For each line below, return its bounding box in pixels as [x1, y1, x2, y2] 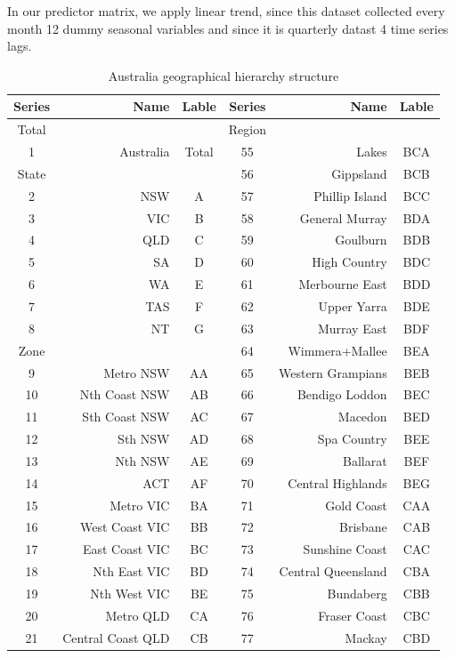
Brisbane [339, 518, 387, 536]
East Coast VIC [82, 540, 170, 558]
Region [228, 120, 266, 139]
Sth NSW [118, 429, 170, 448]
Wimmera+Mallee [288, 341, 387, 359]
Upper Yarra [318, 296, 387, 315]
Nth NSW [115, 451, 170, 469]
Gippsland [331, 164, 387, 182]
